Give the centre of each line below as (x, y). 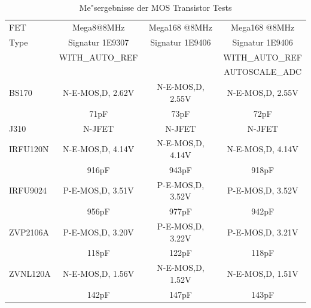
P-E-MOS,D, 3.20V (98, 232)
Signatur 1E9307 (98, 42)
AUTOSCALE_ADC (263, 72)
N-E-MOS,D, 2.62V (98, 93)
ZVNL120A (30, 273)
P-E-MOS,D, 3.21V (263, 232)
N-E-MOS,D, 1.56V (98, 273)
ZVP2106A (29, 232)
